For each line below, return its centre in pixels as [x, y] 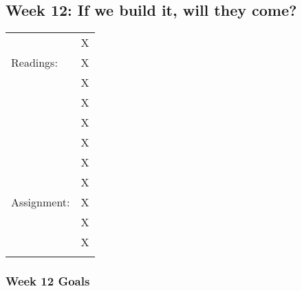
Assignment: [41, 202]
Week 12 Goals [48, 281]
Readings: [34, 63]
